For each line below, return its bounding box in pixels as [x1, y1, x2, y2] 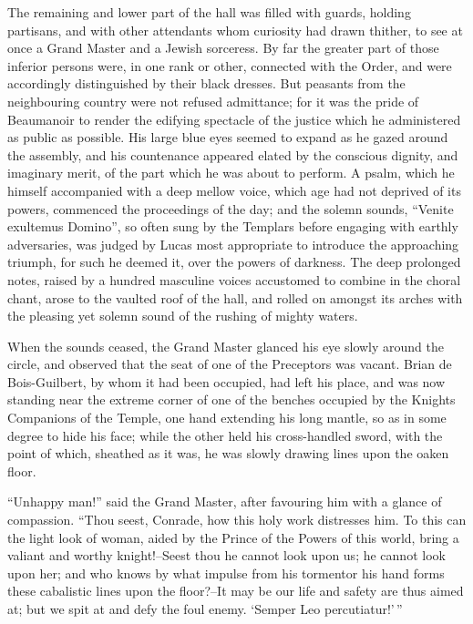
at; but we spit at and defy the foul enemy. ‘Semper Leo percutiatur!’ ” [7, 599, 403, 618]
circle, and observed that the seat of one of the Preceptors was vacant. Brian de [7, 354, 452, 373]
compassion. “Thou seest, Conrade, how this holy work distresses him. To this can [7, 510, 467, 529]
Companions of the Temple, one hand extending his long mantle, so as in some [7, 408, 447, 427]
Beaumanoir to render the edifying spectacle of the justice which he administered [7, 109, 461, 128]
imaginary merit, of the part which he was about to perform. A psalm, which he [7, 163, 455, 182]
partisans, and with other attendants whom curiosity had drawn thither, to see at [7, 20, 463, 39]
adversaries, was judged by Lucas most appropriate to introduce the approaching [7, 234, 459, 253]
